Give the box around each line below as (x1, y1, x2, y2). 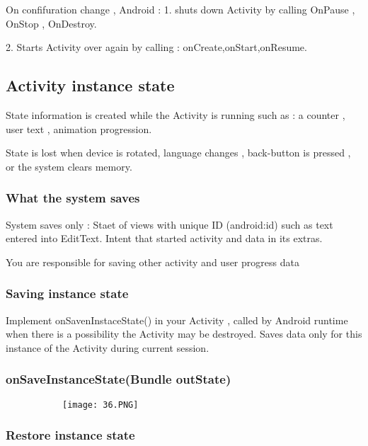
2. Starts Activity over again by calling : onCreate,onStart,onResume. (6, 40, 307, 55)
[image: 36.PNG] (62, 399, 139, 410)
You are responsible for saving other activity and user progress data (6, 254, 299, 269)
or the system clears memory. (6, 159, 132, 173)
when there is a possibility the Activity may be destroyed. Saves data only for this (6, 326, 362, 341)
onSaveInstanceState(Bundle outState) (6, 370, 231, 388)
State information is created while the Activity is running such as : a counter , (6, 107, 345, 122)
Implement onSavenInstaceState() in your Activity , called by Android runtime (6, 312, 348, 327)
